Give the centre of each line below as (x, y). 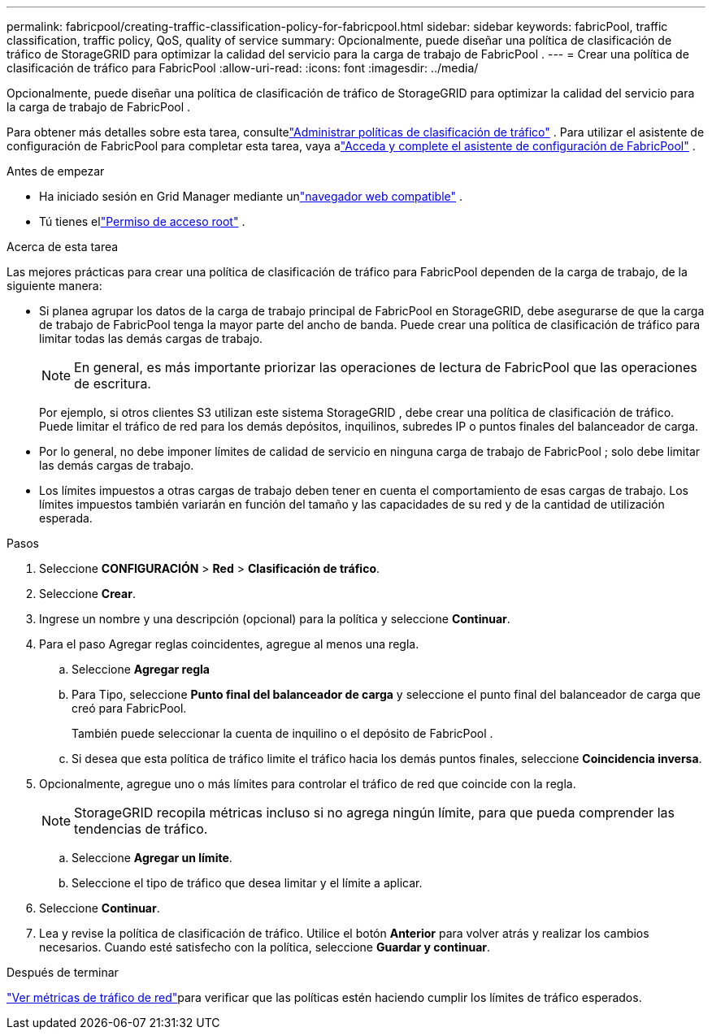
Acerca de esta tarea (63, 247)
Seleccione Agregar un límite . (152, 858)
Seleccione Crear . (87, 594)
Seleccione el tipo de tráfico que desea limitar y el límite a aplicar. (247, 883)
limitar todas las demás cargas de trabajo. (151, 338)
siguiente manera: (54, 286)
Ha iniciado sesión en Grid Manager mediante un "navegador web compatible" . (251, 196)
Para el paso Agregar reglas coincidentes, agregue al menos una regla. (229, 644)
